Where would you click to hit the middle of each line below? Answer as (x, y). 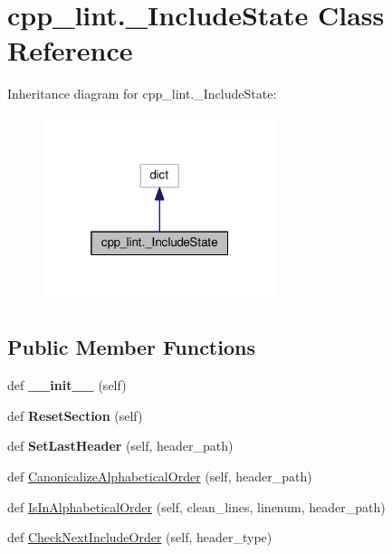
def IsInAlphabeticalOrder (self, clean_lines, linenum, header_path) (196, 506)
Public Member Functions (131, 347)
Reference (70, 50)
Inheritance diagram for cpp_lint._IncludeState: (142, 94)
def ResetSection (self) (75, 415)
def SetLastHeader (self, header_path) (120, 446)
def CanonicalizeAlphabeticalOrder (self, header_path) (160, 476)
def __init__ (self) (67, 385)
